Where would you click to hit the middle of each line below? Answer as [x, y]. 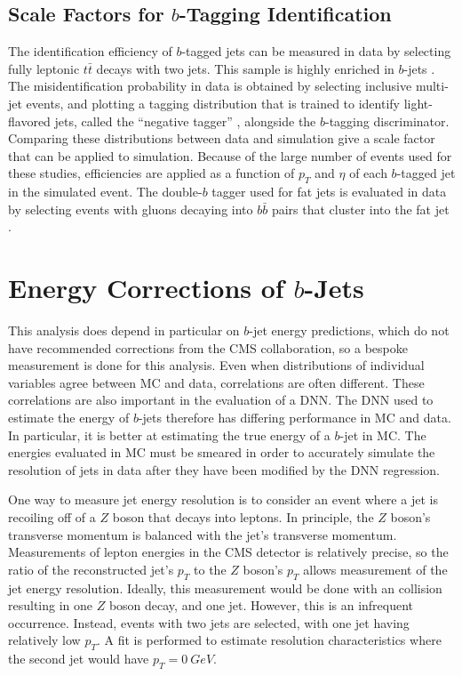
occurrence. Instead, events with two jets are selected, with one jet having [209, 622]
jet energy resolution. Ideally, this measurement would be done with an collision [225, 587]
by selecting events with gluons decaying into [131, 209]
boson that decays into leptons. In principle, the [243, 517]
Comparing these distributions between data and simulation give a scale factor [222, 138]
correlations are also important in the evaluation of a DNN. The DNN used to [221, 400]
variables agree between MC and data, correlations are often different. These [216, 382]
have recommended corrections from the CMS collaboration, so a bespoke [208, 347]
